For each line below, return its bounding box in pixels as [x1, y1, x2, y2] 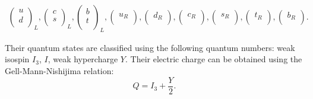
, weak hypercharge [48, 53, 118, 65]
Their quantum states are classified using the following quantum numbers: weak [5, 41, 295, 53]
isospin [5, 53, 30, 65]
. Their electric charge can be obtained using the [125, 53, 302, 65]
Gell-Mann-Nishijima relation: [5, 65, 114, 77]
